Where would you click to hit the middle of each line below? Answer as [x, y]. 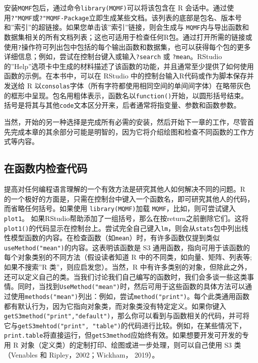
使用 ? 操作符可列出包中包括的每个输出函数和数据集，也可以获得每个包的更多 [128, 46]
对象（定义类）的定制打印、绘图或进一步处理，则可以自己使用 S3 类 [131, 345]
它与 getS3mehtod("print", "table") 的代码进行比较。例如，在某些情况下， [125, 325]
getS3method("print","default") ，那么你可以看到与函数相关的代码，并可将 [127, 316]
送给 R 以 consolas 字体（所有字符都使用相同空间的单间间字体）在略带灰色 [130, 86]
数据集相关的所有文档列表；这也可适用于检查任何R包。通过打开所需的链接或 [128, 36]
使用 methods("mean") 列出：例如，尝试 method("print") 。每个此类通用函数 [130, 296]
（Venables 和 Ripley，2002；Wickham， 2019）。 [82, 354]
